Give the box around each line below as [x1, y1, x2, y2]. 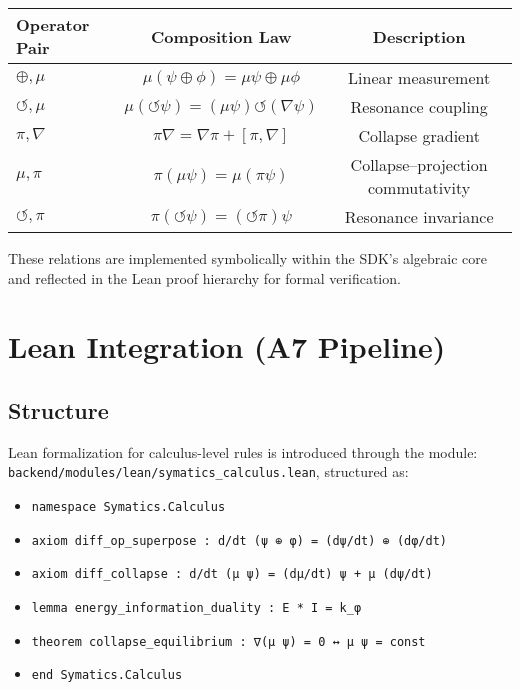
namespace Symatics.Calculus [31, 500, 226, 515]
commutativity [368, 176, 471, 199]
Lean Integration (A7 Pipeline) [8, 326, 446, 367]
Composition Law [150, 24, 292, 48]
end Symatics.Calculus [31, 668, 183, 683]
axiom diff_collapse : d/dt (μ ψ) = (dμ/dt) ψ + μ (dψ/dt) [31, 567, 433, 582]
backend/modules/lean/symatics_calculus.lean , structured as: [8, 461, 409, 482]
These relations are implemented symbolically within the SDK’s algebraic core [8, 248, 487, 268]
